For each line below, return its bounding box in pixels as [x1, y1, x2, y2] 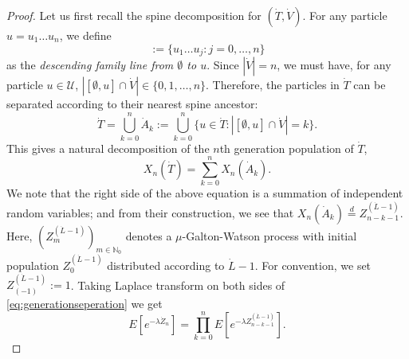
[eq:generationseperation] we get [6, 295, 163, 311]
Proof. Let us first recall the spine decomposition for [6, 7, 262, 23]
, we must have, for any [277, 57, 391, 73]
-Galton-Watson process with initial [182, 227, 357, 244]
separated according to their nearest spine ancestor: [6, 96, 258, 112]
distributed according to [107, 256, 225, 273]
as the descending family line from [6, 57, 174, 73]
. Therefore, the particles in [206, 76, 340, 93]
